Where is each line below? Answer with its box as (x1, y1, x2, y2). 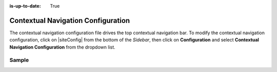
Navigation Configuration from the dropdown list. (9, 44, 115, 50)
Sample (9, 57, 29, 64)
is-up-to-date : (9, 3, 41, 9)
